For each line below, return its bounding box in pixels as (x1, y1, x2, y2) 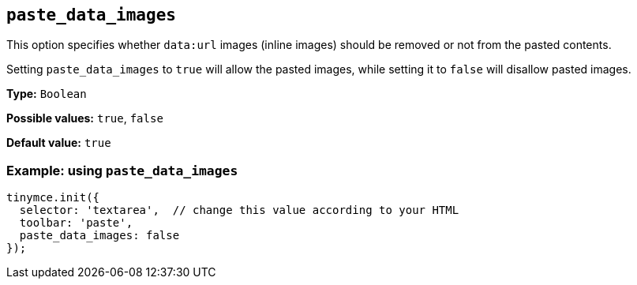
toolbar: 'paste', (19, 216, 133, 230)
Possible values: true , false (6, 111, 163, 126)
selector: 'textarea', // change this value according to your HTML (19, 204, 459, 217)
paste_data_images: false (19, 229, 180, 242)
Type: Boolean (6, 87, 87, 101)
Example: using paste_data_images (6, 162, 238, 178)
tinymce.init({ (6, 191, 100, 204)
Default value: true (6, 136, 111, 150)
